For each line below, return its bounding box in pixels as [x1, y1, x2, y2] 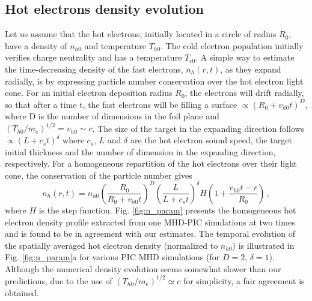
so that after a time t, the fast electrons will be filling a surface [5, 98, 237, 110]
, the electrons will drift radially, [185, 86, 304, 99]
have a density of [5, 39, 67, 52]
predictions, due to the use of [5, 274, 112, 287]
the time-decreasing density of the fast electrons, [5, 62, 183, 75]
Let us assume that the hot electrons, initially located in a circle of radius [5, 28, 277, 40]
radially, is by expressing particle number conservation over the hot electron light [5, 74, 304, 87]
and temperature [84, 39, 146, 52]
